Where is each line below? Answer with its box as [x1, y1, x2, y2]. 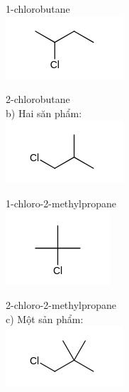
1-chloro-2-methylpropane [6, 195, 117, 210]
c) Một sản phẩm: [6, 311, 84, 326]
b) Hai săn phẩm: [6, 105, 82, 120]
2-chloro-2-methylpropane [6, 298, 117, 312]
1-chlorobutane [6, 1, 70, 16]
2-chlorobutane [6, 92, 70, 107]
